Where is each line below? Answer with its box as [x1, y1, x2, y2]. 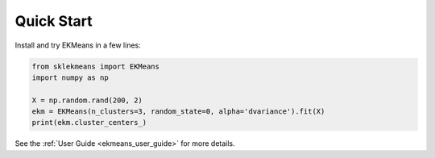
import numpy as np [31, 73, 109, 82]
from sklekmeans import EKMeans [31, 61, 160, 71]
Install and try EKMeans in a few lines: [14, 40, 141, 50]
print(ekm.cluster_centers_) [31, 118, 147, 127]
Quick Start [14, 12, 93, 30]
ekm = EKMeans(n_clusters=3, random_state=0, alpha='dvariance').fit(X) [31, 107, 325, 116]
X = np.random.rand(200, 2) [31, 95, 143, 105]
